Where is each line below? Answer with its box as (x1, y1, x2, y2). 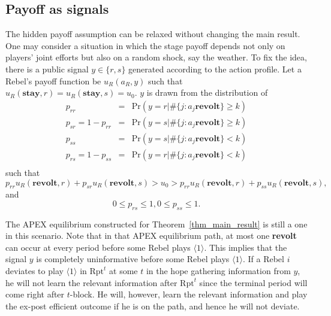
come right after (5, 288, 65, 300)
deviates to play (5, 265, 64, 277)
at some (109, 265, 138, 277)
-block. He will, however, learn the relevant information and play (70, 288, 308, 300)
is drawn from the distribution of (146, 86, 268, 99)
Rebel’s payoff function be (5, 74, 101, 87)
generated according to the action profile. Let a (128, 62, 302, 75)
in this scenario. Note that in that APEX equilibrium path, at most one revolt (5, 229, 297, 242)
